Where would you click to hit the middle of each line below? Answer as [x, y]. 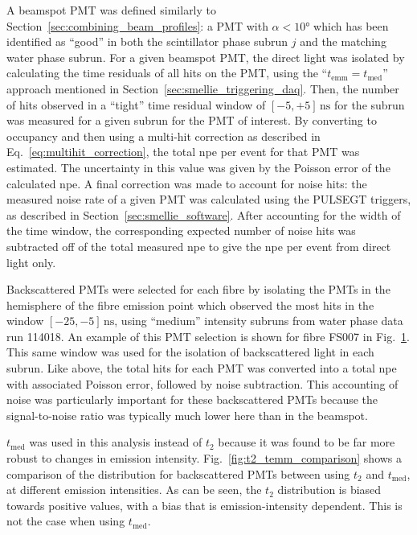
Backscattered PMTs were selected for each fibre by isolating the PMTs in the [198, 289]
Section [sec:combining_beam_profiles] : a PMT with [137, 25]
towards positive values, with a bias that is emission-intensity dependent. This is [204, 505]
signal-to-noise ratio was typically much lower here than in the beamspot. [187, 415]
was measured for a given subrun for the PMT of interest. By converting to [192, 120]
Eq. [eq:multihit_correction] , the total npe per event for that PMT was [183, 152]
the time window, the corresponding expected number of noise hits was [181, 230]
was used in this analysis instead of [116, 442]
